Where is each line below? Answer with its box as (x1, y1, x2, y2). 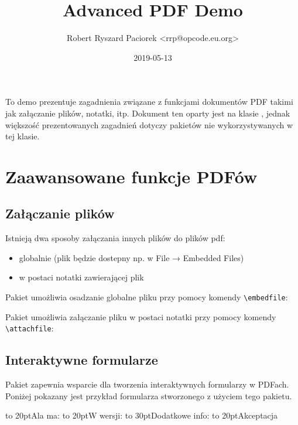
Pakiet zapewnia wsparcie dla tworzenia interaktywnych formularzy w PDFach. (5, 378, 289, 390)
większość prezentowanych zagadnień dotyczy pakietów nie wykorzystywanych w (5, 118, 293, 131)
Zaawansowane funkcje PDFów (5, 164, 258, 188)
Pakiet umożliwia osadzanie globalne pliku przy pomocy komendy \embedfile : (5, 291, 288, 303)
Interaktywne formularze (5, 351, 158, 369)
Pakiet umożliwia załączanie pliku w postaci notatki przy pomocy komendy (5, 310, 276, 323)
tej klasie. (5, 130, 40, 142)
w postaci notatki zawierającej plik (19, 271, 144, 283)
